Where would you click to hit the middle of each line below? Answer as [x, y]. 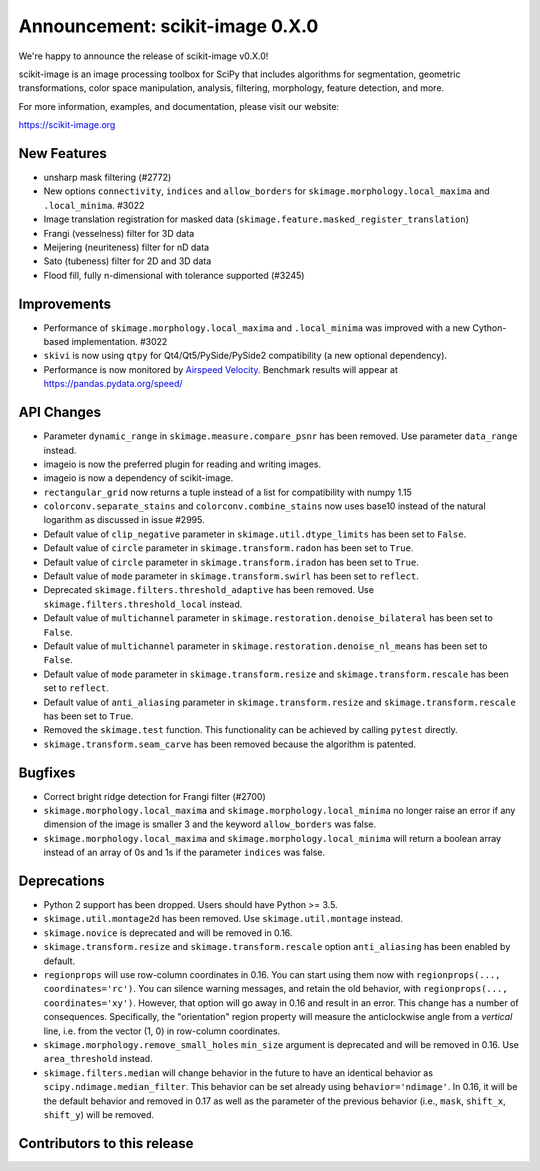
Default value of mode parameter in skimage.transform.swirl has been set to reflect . [231, 576]
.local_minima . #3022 [94, 205]
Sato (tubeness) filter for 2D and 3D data [127, 261]
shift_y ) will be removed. [99, 1114]
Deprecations [61, 881]
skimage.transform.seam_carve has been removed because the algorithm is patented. [230, 744]
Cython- [489, 327]
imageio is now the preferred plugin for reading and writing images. [182, 464]
